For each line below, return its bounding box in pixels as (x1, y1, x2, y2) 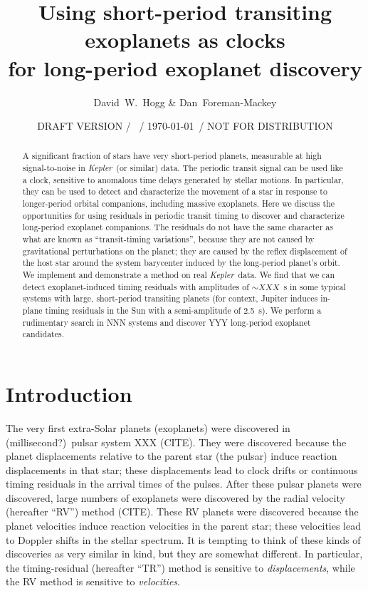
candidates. (22, 328, 65, 340)
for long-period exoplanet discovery (8, 53, 362, 82)
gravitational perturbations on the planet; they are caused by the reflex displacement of (22, 245, 347, 257)
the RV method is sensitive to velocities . (6, 574, 180, 589)
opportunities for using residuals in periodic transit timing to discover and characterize (22, 209, 345, 221)
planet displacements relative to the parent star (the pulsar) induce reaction (6, 448, 337, 463)
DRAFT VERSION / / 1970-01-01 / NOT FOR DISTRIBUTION (37, 118, 333, 133)
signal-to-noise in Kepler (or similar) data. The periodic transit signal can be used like (22, 162, 343, 174)
